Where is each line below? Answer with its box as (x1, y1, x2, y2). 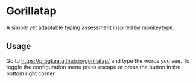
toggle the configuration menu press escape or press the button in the (6, 63, 181, 70)
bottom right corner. (6, 70, 56, 77)
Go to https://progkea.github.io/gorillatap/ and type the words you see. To (6, 57, 190, 64)
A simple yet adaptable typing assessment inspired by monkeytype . (6, 24, 175, 31)
